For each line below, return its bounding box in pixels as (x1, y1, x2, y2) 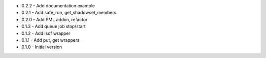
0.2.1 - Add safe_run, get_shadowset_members (21, 10, 117, 16)
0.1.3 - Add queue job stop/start (21, 24, 86, 29)
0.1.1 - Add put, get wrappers (21, 37, 80, 43)
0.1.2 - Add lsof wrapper (21, 30, 71, 36)
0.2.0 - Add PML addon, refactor (21, 16, 88, 22)
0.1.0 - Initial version (21, 44, 62, 50)
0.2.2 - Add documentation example (21, 3, 95, 8)
